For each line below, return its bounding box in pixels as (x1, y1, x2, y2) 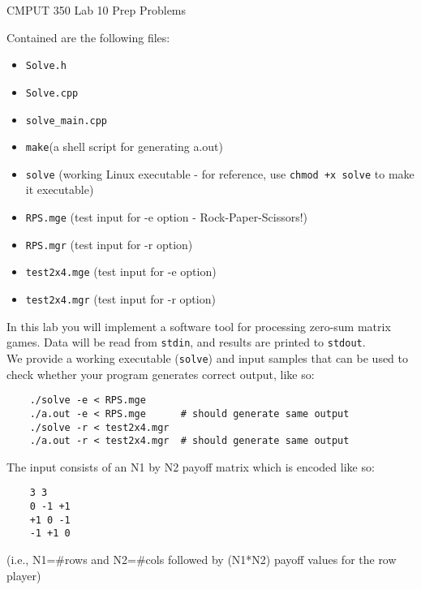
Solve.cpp (25, 87, 79, 99)
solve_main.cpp (25, 114, 108, 127)
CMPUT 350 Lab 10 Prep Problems (6, 2, 187, 18)
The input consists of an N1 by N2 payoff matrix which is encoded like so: (6, 458, 375, 475)
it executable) (25, 181, 94, 198)
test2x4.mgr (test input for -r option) (25, 291, 216, 308)
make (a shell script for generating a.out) (25, 138, 224, 155)
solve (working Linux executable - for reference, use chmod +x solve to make (25, 165, 415, 182)
